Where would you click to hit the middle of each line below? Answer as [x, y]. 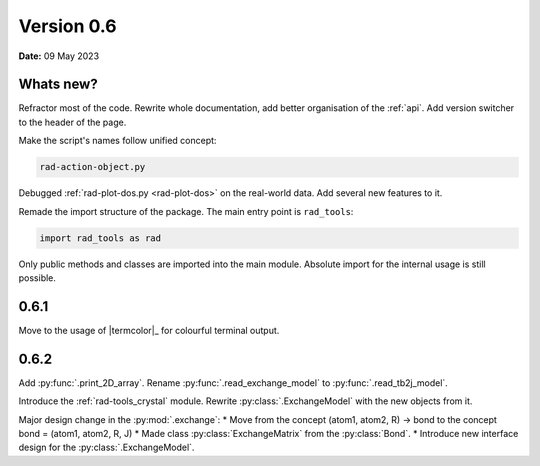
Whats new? [58, 84]
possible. [37, 277]
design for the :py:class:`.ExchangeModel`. [106, 447]
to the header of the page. [72, 122]
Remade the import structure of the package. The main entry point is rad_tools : [186, 211]
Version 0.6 [67, 26]
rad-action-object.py [92, 167]
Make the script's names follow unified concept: [117, 141]
